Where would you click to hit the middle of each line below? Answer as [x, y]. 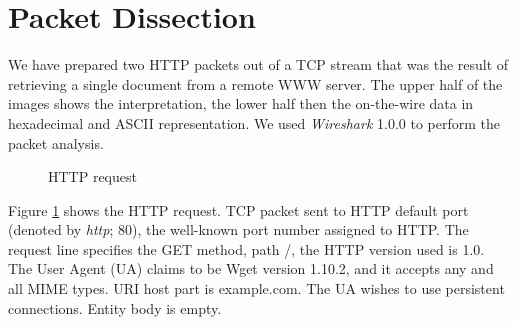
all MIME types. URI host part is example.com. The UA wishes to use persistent [256, 288]
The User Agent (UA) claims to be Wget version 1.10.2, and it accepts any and [251, 268]
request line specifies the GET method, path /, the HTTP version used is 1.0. [246, 248]
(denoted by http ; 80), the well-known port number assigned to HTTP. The [238, 229]
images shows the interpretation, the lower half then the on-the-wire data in [241, 103]
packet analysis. [56, 142]
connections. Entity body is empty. [115, 307]
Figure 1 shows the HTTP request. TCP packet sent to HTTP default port [238, 209]
